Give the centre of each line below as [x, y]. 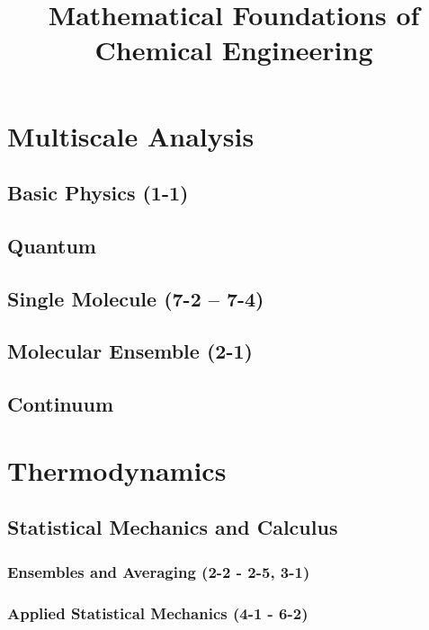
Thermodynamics [117, 470]
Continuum [61, 404]
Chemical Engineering [234, 50]
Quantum [52, 245]
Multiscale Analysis [131, 135]
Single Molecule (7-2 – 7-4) [136, 298]
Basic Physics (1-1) [98, 193]
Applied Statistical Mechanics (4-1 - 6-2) [158, 612]
